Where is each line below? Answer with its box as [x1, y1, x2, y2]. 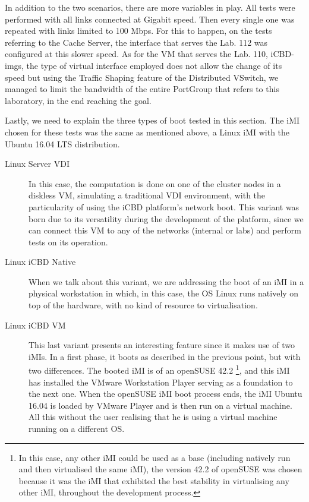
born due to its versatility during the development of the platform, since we [29, 212, 304, 225]
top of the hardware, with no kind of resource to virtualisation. [29, 299, 258, 311]
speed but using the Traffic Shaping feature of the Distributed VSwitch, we [5, 71, 279, 83]
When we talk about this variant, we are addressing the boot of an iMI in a [29, 275, 304, 288]
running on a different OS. [29, 422, 125, 435]
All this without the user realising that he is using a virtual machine [29, 411, 278, 423]
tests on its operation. [29, 235, 108, 248]
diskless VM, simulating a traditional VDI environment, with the [29, 189, 266, 201]
